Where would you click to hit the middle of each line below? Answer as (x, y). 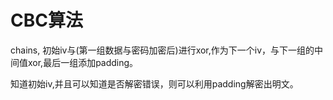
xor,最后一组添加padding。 (83, 62)
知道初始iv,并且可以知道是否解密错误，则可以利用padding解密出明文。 (154, 83)
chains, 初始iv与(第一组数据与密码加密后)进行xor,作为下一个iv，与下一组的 (162, 50)
